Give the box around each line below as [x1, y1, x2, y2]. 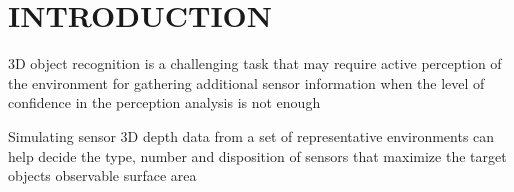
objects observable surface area [8, 165, 197, 186]
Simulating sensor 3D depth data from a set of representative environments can [8, 125, 495, 146]
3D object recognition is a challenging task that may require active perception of [8, 53, 502, 74]
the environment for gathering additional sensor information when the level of [8, 72, 485, 93]
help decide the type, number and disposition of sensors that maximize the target [8, 145, 507, 166]
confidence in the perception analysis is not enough [8, 92, 321, 113]
